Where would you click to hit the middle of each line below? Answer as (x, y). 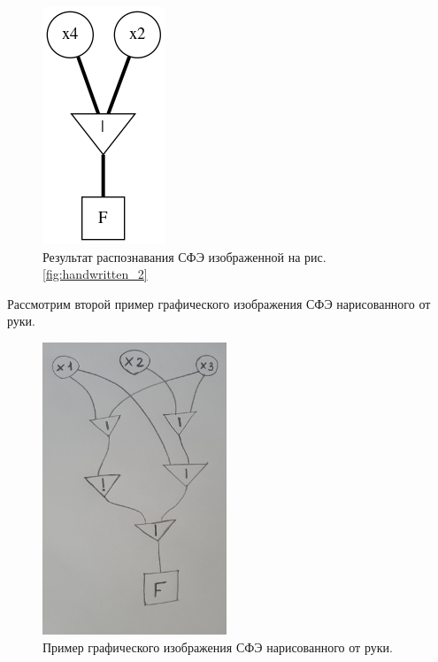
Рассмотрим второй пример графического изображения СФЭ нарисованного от (219, 303)
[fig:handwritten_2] (95, 274)
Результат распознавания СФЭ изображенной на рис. (184, 256)
